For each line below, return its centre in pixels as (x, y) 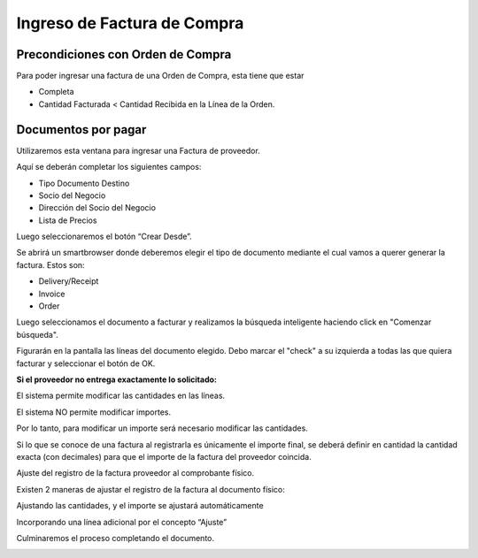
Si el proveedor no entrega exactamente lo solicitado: (116, 379)
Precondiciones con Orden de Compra (124, 54)
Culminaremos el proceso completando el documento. (116, 538)
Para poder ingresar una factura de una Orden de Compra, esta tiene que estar (160, 76)
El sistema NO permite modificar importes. (94, 412)
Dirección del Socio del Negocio (97, 208)
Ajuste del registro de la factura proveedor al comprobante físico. (135, 473)
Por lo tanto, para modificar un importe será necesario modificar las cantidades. (162, 428)
